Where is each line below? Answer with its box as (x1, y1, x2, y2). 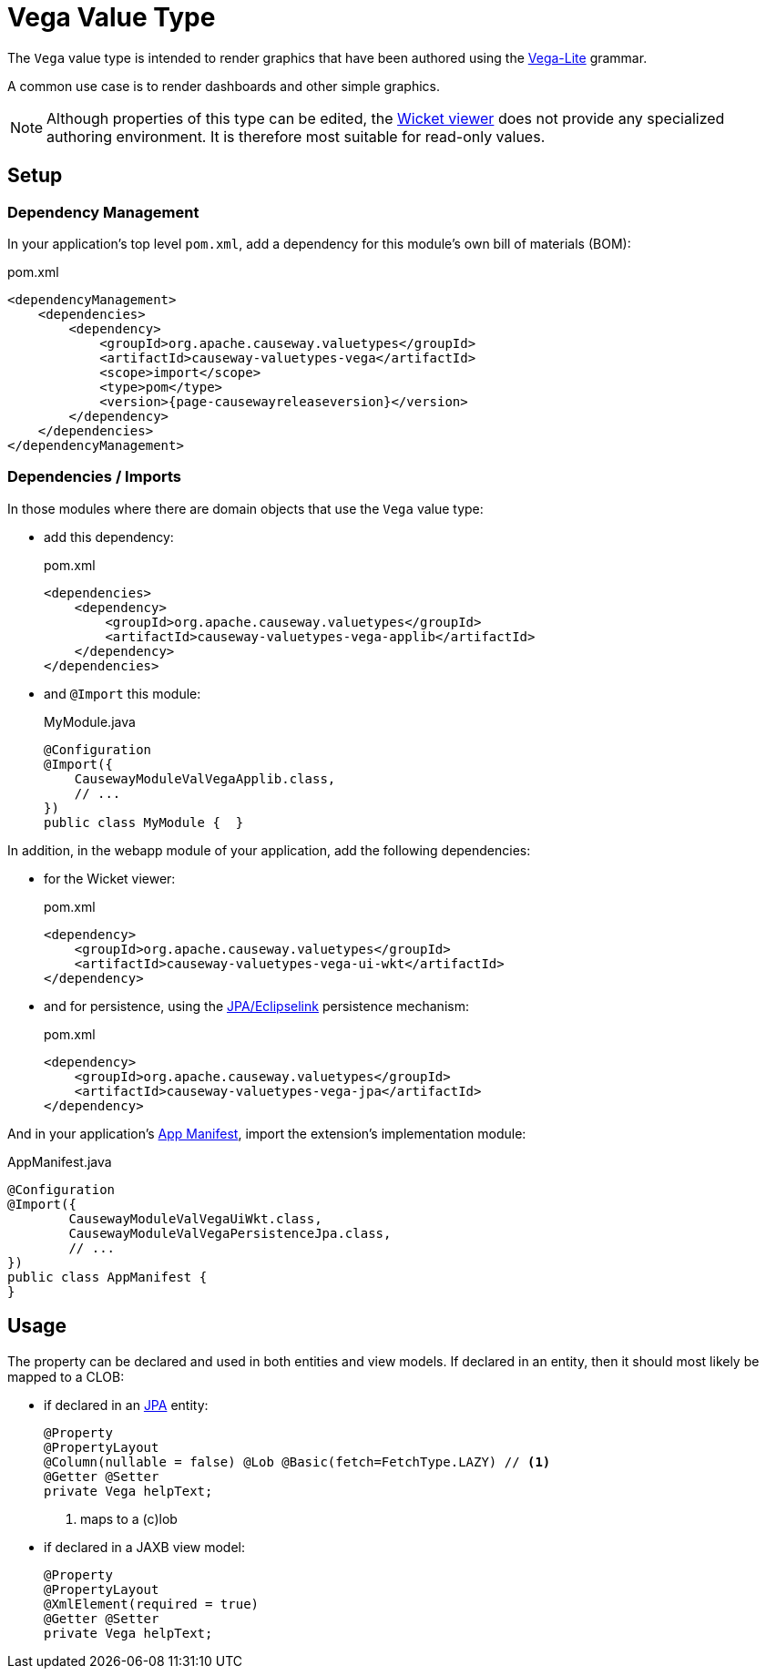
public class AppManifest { (7, 1269, 208, 1284)
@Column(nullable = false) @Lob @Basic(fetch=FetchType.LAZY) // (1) (44, 1454, 551, 1469)
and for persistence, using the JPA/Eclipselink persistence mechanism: (44, 997, 469, 1014)
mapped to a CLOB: (7, 1368, 125, 1385)
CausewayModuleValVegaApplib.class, (74, 771, 336, 786)
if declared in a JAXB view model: (44, 1538, 246, 1555)
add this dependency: (44, 528, 174, 545)
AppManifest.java (7, 1153, 112, 1170)
